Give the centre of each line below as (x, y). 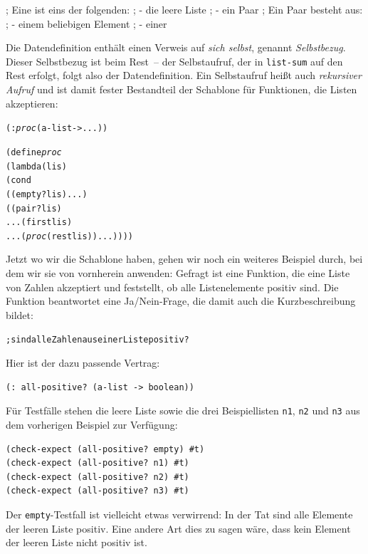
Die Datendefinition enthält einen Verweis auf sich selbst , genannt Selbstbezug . (176, 47)
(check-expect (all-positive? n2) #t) (98, 477)
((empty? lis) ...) (47, 194)
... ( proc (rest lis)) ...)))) (70, 236)
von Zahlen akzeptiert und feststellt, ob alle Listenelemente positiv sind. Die (172, 287)
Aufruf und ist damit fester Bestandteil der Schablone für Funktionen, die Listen (182, 89)
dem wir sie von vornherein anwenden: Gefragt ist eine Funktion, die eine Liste (178, 273)
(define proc (34, 152)
